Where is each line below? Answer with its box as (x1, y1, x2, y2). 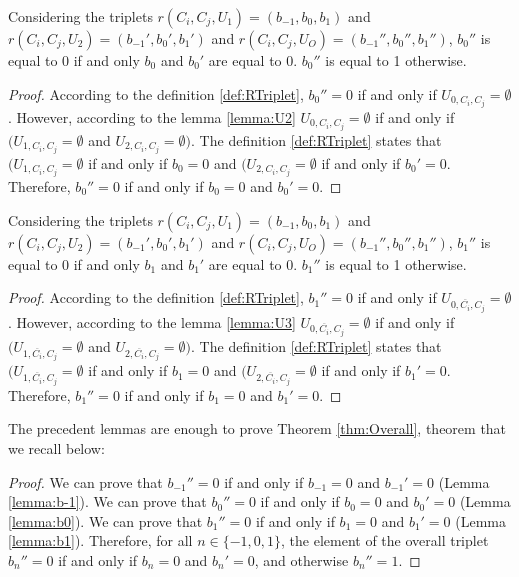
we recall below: (8, 437, 105, 458)
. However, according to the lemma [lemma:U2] (8, 106, 296, 127)
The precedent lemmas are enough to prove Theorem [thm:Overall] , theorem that (8, 418, 507, 439)
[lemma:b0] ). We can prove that (8, 510, 203, 531)
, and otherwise (254, 549, 349, 570)
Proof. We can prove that (8, 471, 163, 492)
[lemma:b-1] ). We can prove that (8, 491, 207, 512)
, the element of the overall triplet (281, 530, 489, 551)
